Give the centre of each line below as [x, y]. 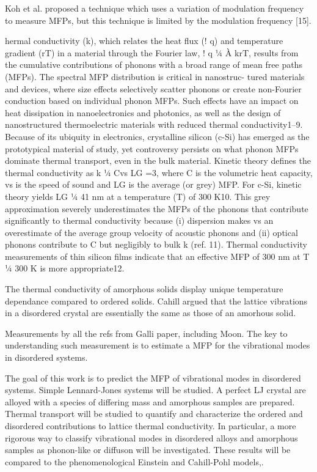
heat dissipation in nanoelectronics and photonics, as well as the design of [143, 112]
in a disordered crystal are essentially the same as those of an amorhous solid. [151, 313]
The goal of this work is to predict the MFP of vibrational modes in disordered [153, 378]
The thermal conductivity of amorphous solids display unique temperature [144, 289]
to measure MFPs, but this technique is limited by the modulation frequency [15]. [158, 20]
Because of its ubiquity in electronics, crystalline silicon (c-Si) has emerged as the [157, 136]
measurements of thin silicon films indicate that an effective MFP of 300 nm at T [157, 256]
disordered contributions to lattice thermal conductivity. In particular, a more [151, 426]
